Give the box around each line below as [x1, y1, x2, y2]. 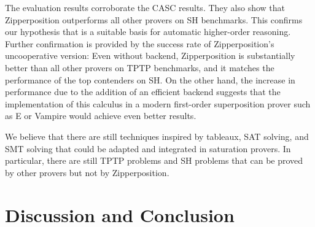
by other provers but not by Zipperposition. [5, 166, 169, 179]
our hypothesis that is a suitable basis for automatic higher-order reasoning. [5, 25, 291, 38]
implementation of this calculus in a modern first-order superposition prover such [5, 97, 311, 110]
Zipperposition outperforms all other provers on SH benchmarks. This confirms [5, 13, 303, 26]
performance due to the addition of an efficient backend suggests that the [5, 85, 281, 98]
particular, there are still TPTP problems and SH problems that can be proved [5, 154, 303, 167]
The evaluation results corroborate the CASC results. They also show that [5, 1, 286, 13]
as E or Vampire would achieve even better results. [5, 109, 196, 122]
